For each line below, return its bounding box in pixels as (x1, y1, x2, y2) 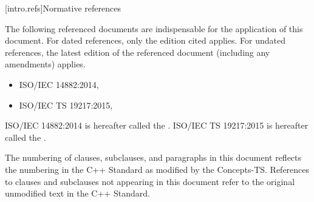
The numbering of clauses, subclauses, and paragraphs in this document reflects (5, 151, 302, 164)
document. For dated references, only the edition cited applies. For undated (5, 34, 285, 47)
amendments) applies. (5, 58, 86, 70)
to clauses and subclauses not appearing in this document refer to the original (5, 175, 295, 187)
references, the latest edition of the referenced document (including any (5, 45, 270, 58)
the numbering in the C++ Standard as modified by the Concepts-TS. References (5, 163, 310, 175)
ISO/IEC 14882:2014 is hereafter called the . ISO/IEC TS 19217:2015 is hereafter (5, 119, 309, 132)
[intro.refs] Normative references (5, 2, 121, 14)
